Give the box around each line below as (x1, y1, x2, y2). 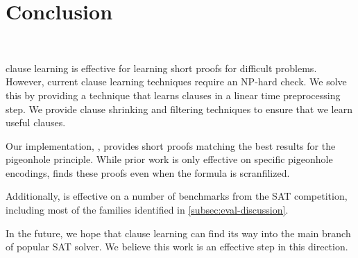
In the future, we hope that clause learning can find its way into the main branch (6, 225, 351, 240)
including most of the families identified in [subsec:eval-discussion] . (6, 203, 289, 217)
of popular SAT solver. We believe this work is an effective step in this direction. (6, 239, 348, 254)
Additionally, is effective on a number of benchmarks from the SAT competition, (6, 189, 348, 203)
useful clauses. (6, 115, 66, 130)
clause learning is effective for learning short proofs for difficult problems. (6, 60, 317, 75)
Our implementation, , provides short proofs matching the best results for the (6, 138, 336, 153)
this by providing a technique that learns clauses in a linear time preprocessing (6, 87, 341, 102)
